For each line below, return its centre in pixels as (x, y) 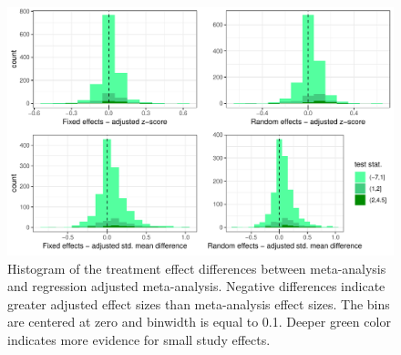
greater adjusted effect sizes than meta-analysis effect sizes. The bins (199, 303)
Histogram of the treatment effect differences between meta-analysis (197, 268)
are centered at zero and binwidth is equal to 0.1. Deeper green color (199, 322)
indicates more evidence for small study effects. (139, 339)
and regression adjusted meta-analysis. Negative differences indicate (196, 286)
